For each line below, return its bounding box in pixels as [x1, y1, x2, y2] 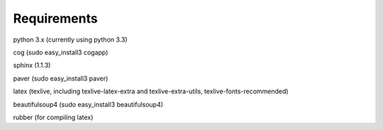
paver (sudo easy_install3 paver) [13, 74, 109, 83]
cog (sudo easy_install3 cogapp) [13, 48, 109, 57]
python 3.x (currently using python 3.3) [13, 35, 128, 44]
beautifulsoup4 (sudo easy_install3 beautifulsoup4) [13, 100, 163, 109]
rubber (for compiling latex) [13, 113, 94, 122]
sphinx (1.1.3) [13, 61, 51, 70]
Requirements [13, 11, 99, 26]
